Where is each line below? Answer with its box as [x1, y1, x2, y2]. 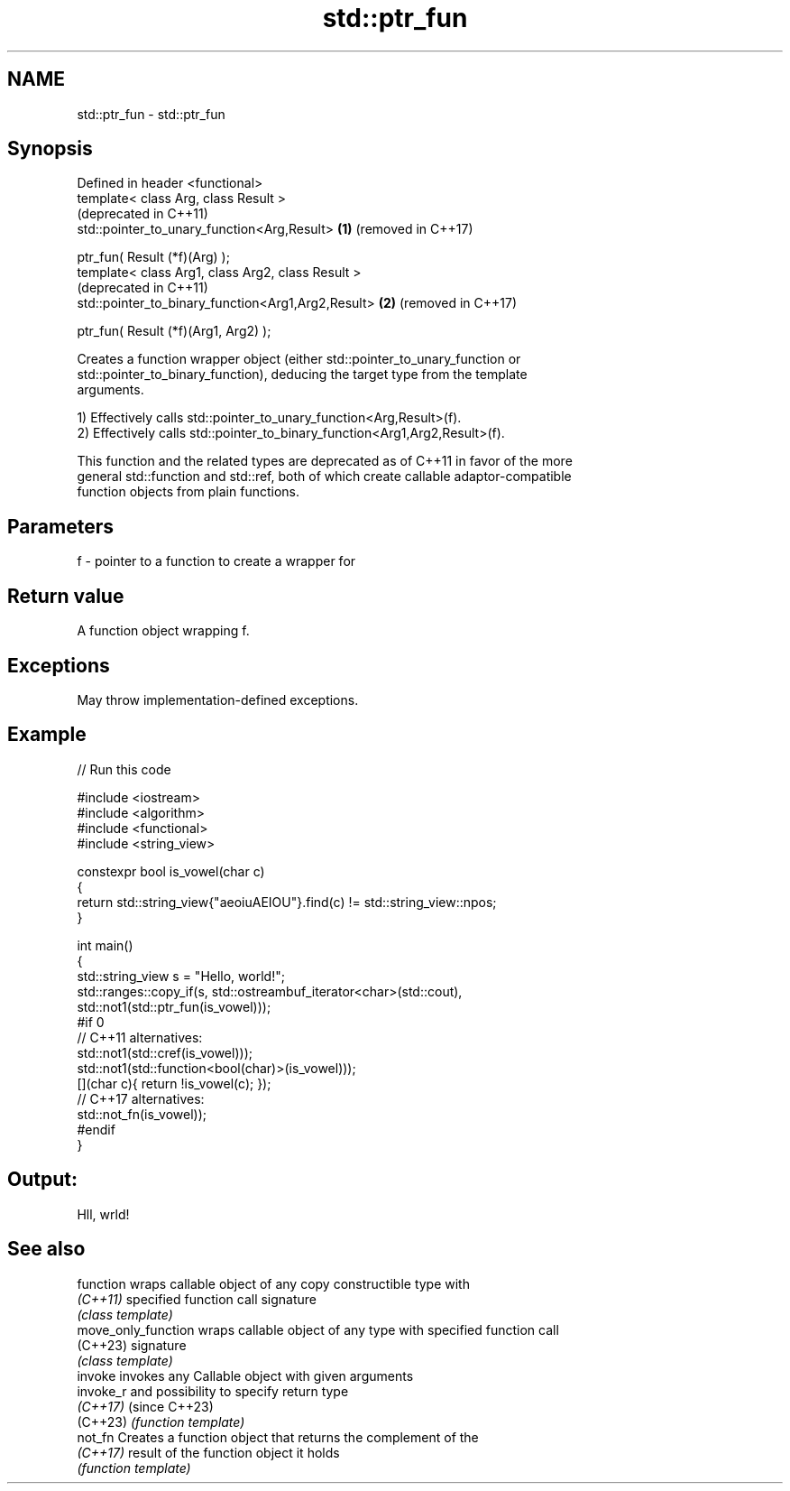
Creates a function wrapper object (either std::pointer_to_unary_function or [77, 351, 521, 367]
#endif [77, 1121, 115, 1137]
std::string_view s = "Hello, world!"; [77, 968, 285, 984]
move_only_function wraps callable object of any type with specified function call [77, 1321, 559, 1338]
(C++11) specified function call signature [77, 1291, 317, 1307]
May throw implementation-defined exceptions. [77, 691, 359, 708]
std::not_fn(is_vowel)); [77, 1106, 207, 1122]
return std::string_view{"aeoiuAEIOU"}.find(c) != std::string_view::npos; [77, 894, 497, 910]
